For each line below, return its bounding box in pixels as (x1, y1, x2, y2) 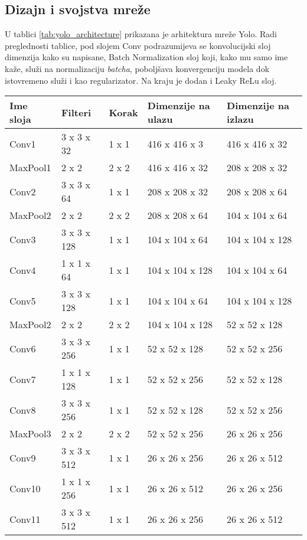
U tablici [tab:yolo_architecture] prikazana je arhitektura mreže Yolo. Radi (5, 28, 277, 40)
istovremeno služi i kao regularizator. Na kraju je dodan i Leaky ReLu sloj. (5, 74, 277, 86)
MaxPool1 (9, 161, 51, 175)
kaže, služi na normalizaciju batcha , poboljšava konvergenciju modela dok (5, 62, 270, 74)
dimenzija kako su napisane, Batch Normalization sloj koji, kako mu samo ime (5, 51, 288, 63)
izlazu (227, 112, 254, 126)
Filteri (61, 105, 92, 119)
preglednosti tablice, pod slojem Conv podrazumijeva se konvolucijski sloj (5, 39, 271, 51)
